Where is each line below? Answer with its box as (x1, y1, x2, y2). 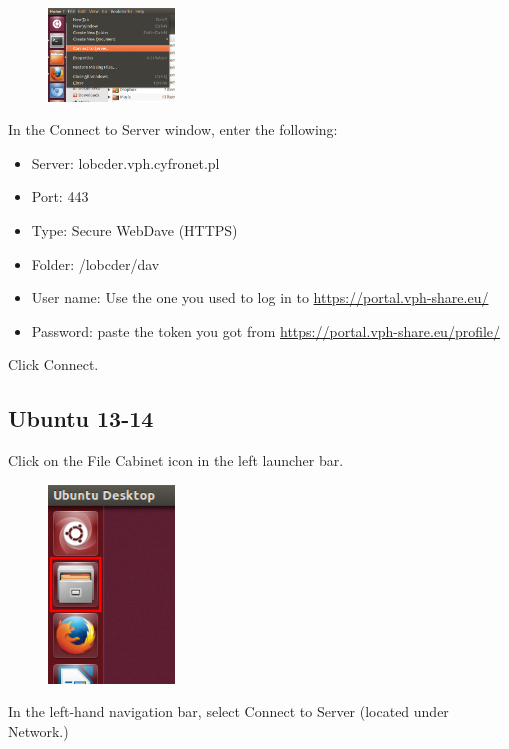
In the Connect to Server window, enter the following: (8, 119, 338, 140)
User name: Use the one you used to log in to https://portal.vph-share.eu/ (31, 287, 489, 308)
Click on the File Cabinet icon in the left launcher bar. (8, 450, 344, 471)
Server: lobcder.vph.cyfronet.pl (31, 152, 220, 173)
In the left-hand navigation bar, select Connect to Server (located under (8, 701, 449, 722)
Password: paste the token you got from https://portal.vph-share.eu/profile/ (31, 320, 501, 341)
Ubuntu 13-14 (8, 403, 154, 434)
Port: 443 (31, 186, 89, 207)
